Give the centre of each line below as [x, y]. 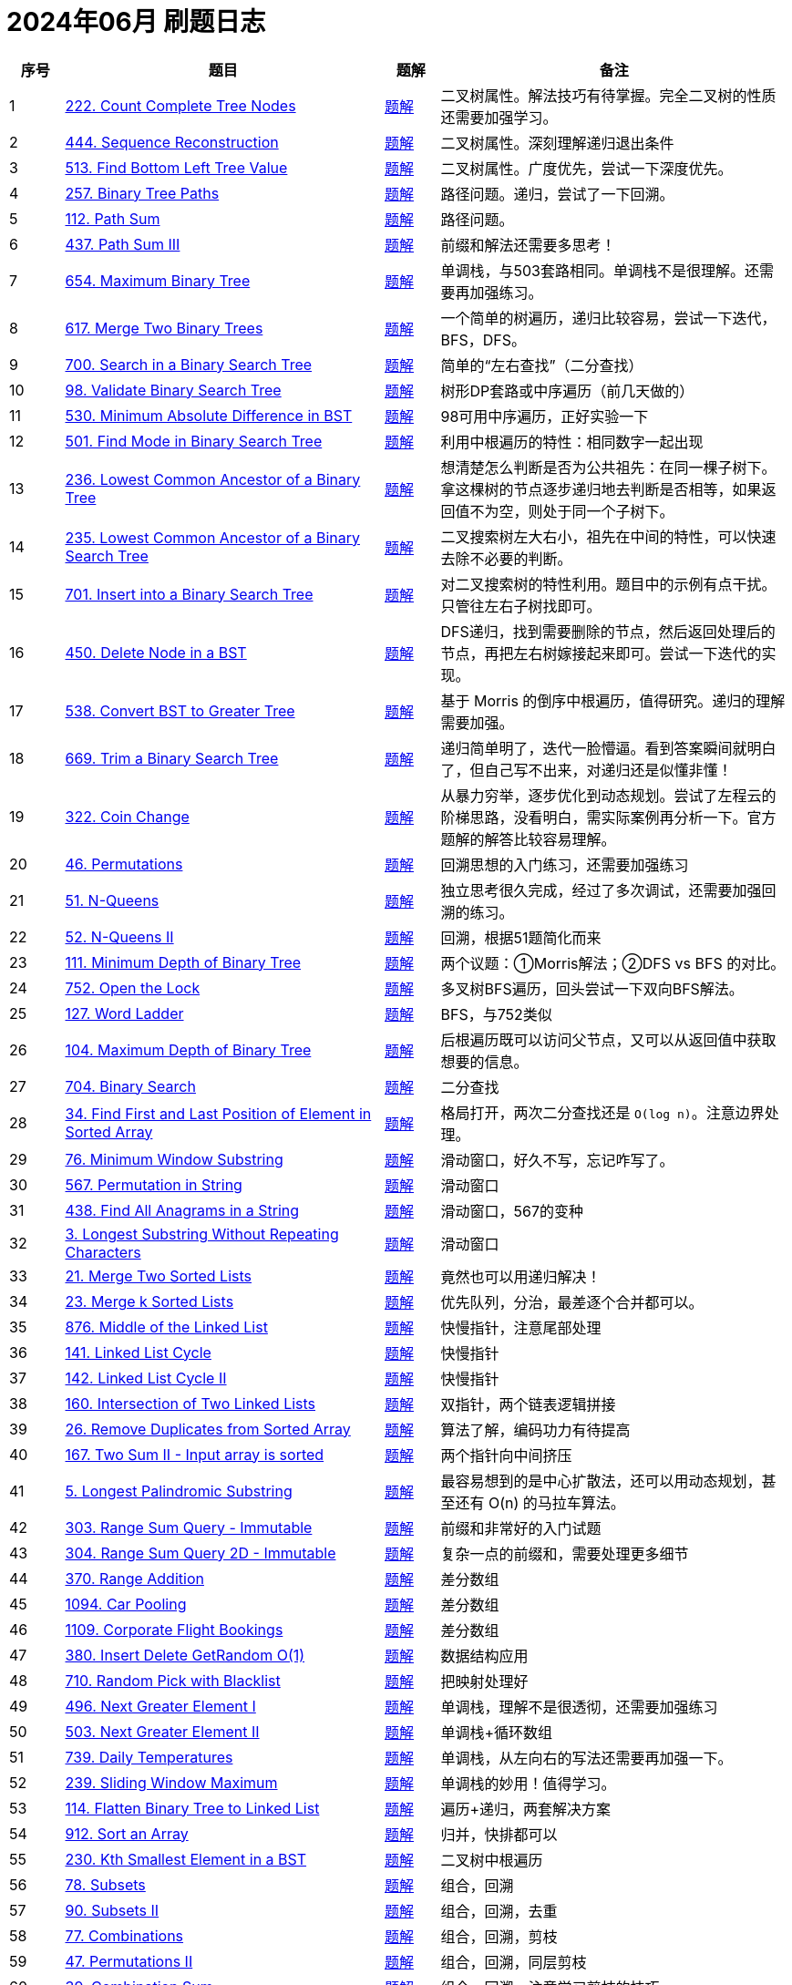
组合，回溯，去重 [499, 1911]
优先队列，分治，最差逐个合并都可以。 [572, 1302]
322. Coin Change [127, 816]
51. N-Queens [112, 900]
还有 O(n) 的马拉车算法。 [540, 1502]
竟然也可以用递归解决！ [521, 1276]
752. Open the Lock [133, 987]
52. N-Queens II [119, 936]
